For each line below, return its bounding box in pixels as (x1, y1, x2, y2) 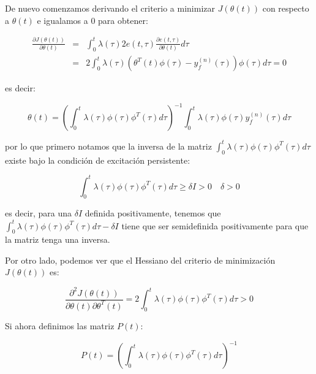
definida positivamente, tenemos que (85, 207, 221, 219)
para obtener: (98, 13, 148, 26)
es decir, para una (5, 207, 72, 219)
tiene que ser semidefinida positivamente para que (121, 219, 309, 232)
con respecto (262, 2, 309, 14)
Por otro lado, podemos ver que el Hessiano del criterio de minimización (5, 253, 276, 266)
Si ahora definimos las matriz (5, 319, 115, 332)
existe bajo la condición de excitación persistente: (5, 153, 190, 166)
